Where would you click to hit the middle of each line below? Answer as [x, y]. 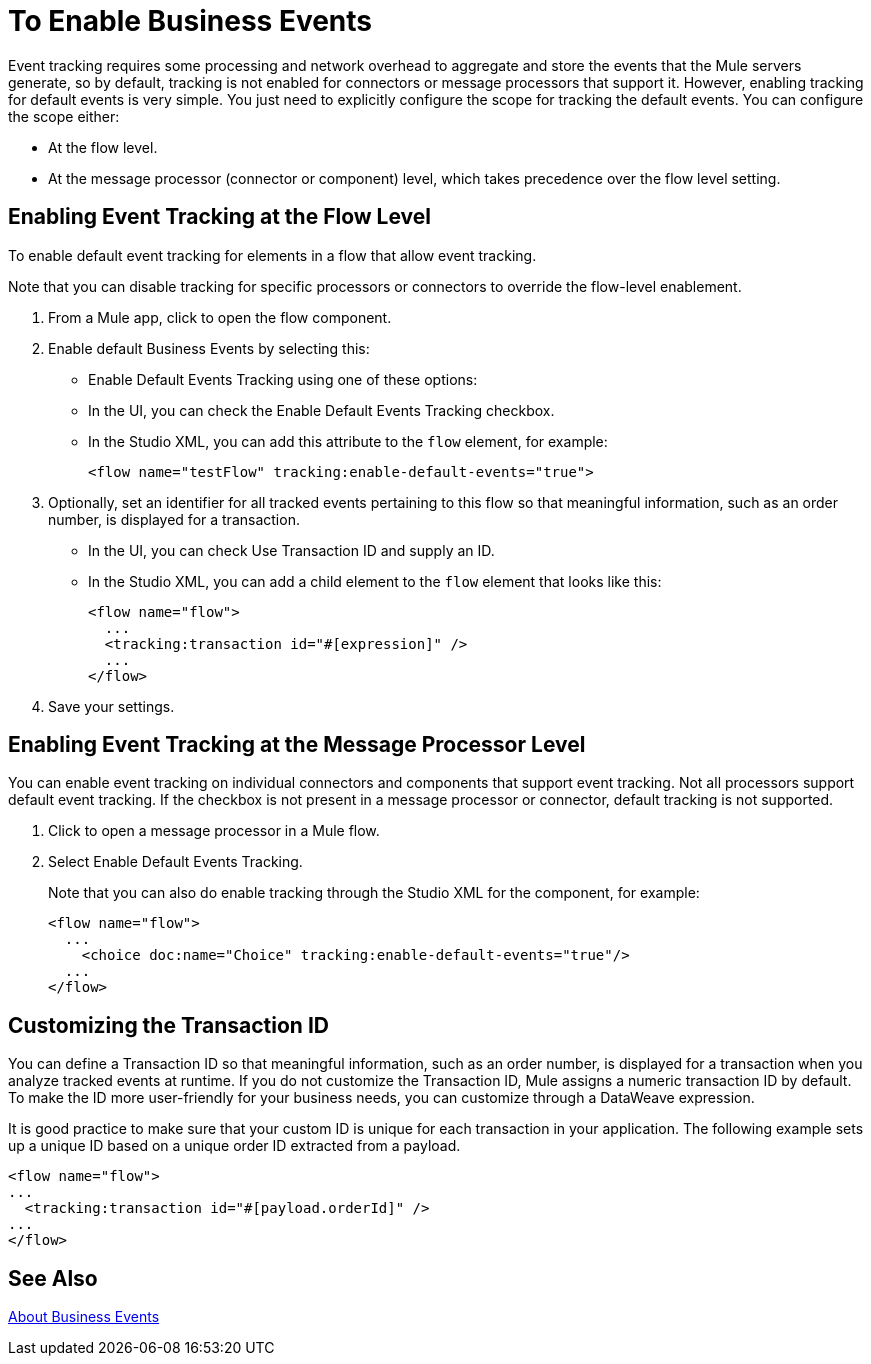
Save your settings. [111, 706]
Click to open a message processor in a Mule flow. [214, 831]
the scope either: [64, 116]
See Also [53, 1278]
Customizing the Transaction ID [168, 1025]
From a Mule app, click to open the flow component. [220, 317]
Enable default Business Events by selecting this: [209, 348]
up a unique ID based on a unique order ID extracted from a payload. [234, 1146]
